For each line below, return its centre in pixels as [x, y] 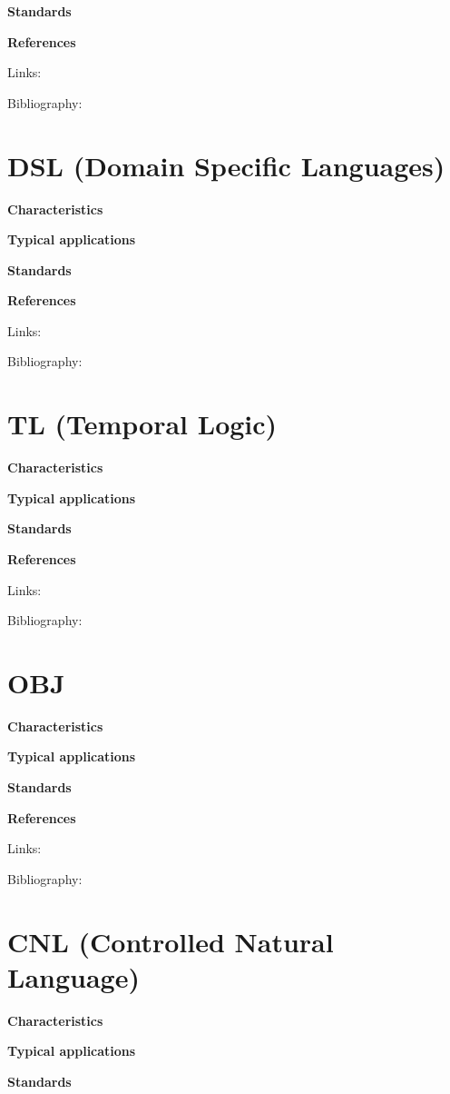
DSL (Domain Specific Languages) [226, 165]
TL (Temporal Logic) [142, 424]
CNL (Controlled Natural [171, 941]
